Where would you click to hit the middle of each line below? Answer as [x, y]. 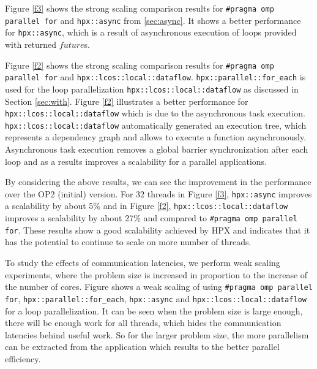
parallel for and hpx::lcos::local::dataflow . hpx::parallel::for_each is [155, 77]
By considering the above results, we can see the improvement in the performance [158, 182]
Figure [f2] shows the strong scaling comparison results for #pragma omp [140, 65]
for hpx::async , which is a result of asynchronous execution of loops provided [151, 32]
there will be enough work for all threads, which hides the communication [143, 323]
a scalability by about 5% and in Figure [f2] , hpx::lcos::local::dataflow [147, 206]
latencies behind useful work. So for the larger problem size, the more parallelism [157, 334]
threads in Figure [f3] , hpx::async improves [229, 193]
